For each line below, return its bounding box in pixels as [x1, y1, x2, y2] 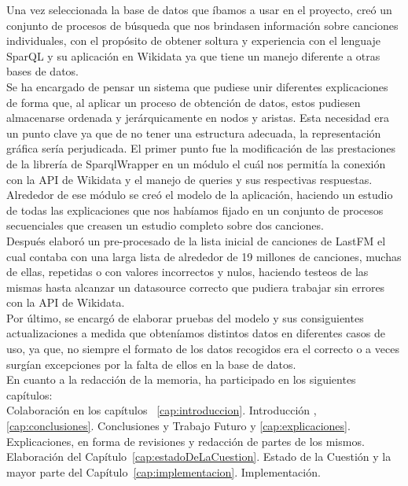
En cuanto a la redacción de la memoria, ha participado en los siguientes [6, 371, 356, 388]
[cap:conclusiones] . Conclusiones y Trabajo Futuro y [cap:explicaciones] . [6, 418, 351, 434]
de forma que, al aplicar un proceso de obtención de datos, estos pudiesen [6, 94, 361, 110]
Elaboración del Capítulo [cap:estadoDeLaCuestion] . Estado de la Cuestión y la [6, 448, 391, 465]
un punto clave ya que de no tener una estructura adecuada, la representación [6, 124, 381, 141]
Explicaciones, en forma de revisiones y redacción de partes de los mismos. [6, 433, 365, 449]
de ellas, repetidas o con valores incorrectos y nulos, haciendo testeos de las [6, 263, 369, 280]
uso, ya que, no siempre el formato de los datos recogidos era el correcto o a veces [6, 341, 399, 357]
